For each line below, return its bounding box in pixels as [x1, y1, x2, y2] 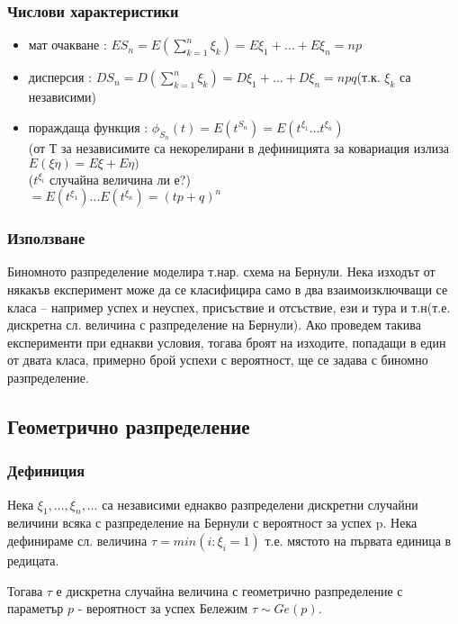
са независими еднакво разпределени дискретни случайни [102, 494, 418, 513]
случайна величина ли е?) [49, 169, 191, 188]
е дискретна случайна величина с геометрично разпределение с [56, 581, 403, 600]
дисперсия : [28, 68, 93, 86]
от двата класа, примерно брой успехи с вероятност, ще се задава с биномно [7, 350, 428, 369]
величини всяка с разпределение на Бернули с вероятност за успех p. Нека [7, 513, 418, 532]
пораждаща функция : [28, 117, 148, 136]
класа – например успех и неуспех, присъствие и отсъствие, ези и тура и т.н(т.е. [7, 297, 451, 316]
